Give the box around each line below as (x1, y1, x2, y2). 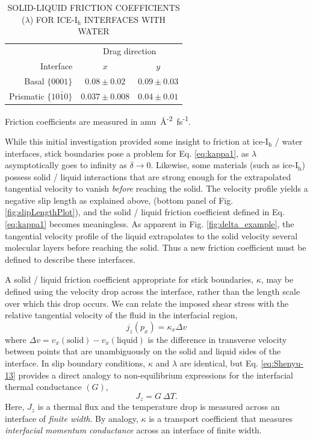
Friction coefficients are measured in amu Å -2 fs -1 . (5, 113, 191, 127)
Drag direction (102, 45, 156, 57)
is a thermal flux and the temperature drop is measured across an (37, 400, 280, 413)
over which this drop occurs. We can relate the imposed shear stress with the (5, 297, 289, 309)
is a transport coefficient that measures (149, 412, 293, 424)
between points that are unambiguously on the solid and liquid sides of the (5, 345, 281, 357)
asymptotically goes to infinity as (5, 159, 127, 171)
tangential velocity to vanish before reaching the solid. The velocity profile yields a (5, 182, 308, 195)
